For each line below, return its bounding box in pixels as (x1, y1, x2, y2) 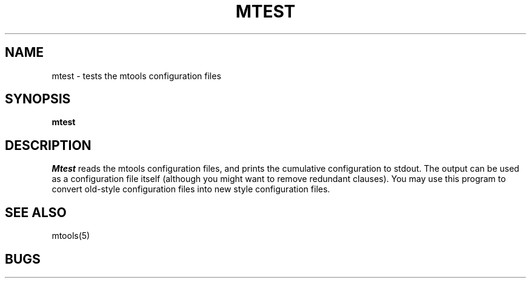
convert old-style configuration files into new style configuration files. (52, 184, 330, 195)
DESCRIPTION (5, 137, 92, 153)
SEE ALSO (5, 204, 67, 220)
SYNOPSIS (5, 91, 71, 107)
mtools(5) (52, 230, 90, 241)
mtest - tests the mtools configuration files (52, 70, 221, 81)
